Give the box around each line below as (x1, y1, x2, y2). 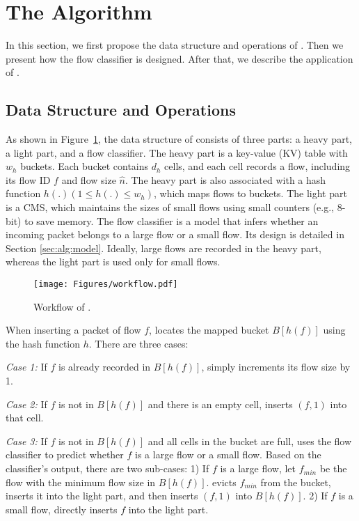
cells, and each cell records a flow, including (164, 159, 351, 173)
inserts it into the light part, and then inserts (6, 488, 198, 503)
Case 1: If (6, 359, 47, 374)
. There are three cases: (88, 336, 189, 350)
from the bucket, (260, 474, 331, 489)
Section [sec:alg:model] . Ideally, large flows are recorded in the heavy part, (6, 240, 321, 255)
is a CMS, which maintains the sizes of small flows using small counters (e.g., (6, 200, 335, 215)
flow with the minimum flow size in (6, 474, 156, 489)
